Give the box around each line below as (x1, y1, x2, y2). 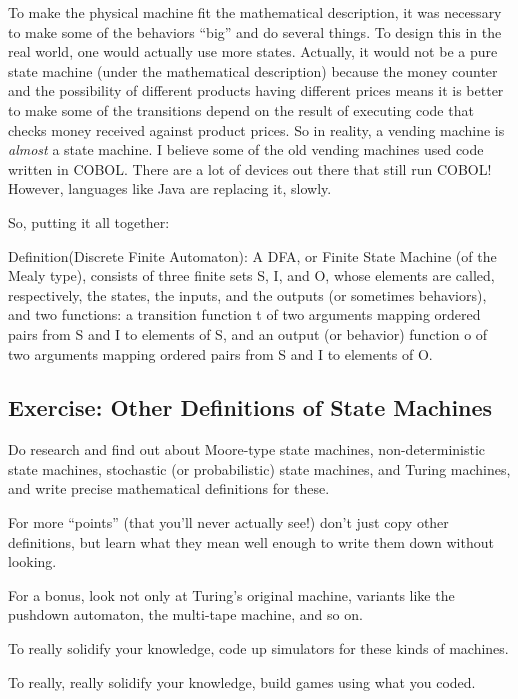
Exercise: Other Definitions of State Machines (8, 392, 493, 423)
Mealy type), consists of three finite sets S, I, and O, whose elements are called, (8, 265, 495, 286)
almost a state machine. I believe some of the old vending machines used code (8, 139, 484, 160)
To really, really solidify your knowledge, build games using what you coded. (8, 671, 476, 692)
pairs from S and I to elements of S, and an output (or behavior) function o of (8, 323, 488, 344)
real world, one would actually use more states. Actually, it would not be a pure (8, 41, 498, 62)
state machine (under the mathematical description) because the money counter (8, 60, 498, 81)
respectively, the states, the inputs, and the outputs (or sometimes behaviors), (8, 284, 487, 305)
